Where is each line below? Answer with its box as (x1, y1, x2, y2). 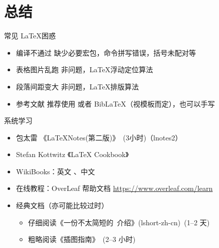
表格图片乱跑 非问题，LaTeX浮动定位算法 (16, 64, 153, 75)
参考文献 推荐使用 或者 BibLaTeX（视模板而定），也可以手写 (16, 98, 215, 109)
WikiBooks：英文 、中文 (16, 166, 95, 176)
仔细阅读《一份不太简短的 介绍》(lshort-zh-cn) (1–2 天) (28, 217, 210, 227)
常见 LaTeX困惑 (4, 30, 56, 41)
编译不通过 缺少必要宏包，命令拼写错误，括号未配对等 (16, 47, 196, 58)
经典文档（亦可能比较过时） (16, 200, 108, 211)
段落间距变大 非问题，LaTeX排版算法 (16, 81, 139, 91)
